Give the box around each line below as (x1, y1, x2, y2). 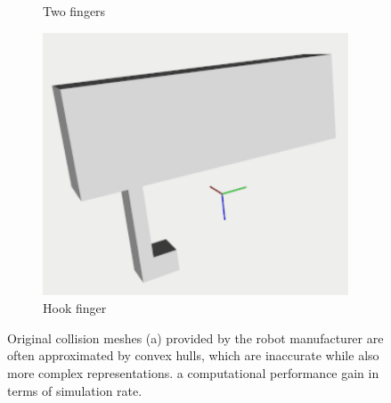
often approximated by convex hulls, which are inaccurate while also (7, 346, 379, 365)
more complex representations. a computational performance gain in (7, 363, 379, 382)
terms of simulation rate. (7, 381, 143, 399)
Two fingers (43, 2, 106, 20)
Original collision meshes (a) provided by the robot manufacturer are (7, 328, 384, 347)
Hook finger (43, 299, 107, 317)
